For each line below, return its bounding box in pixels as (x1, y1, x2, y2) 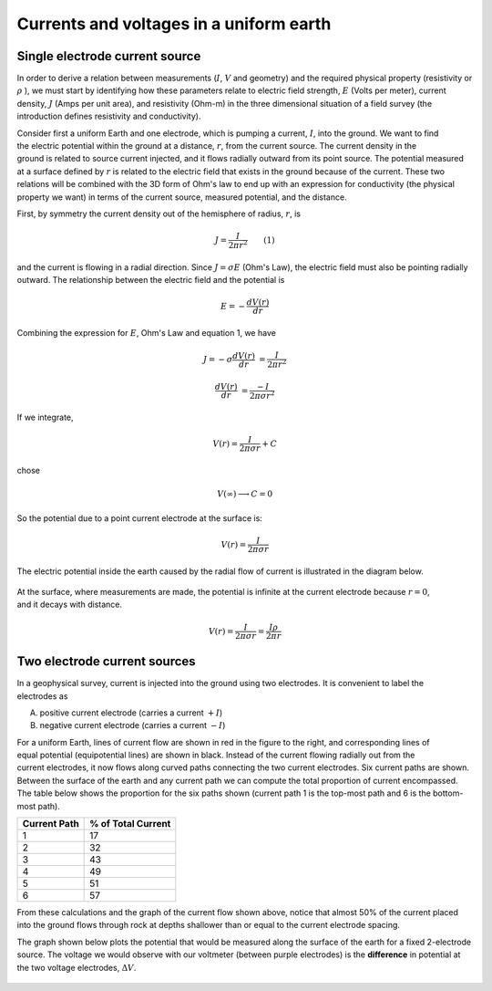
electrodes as (16, 690, 68, 702)
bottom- (433, 788, 464, 798)
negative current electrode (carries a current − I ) (39, 720, 226, 731)
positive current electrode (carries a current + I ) (39, 707, 223, 718)
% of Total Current (89, 818, 171, 830)
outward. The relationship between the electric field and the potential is (16, 275, 285, 285)
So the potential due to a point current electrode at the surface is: (16, 512, 263, 524)
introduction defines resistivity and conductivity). (16, 110, 201, 122)
